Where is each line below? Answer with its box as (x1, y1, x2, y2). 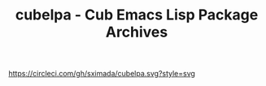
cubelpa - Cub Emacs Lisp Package (15, 6, 259, 24)
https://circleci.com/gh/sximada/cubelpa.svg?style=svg (8, 69, 195, 79)
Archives (105, 23, 168, 41)
